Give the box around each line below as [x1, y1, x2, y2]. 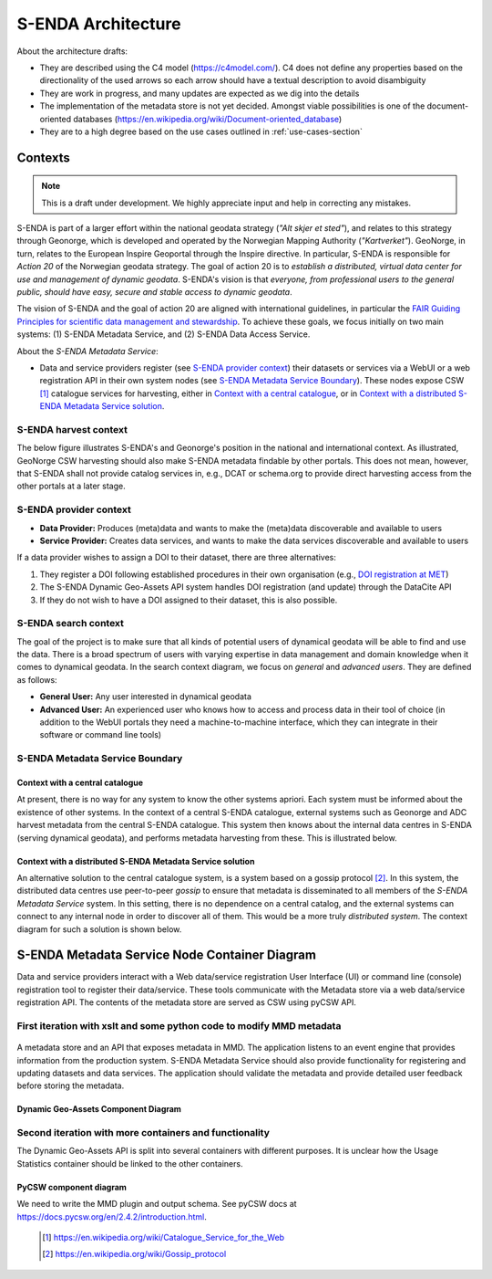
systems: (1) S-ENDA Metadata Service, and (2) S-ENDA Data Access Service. [16, 329, 311, 340]
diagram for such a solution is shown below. [16, 923, 182, 935]
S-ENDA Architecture [16, 14, 181, 34]
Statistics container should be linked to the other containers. [16, 1158, 243, 1169]
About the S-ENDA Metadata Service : [16, 345, 159, 356]
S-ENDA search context [16, 617, 125, 630]
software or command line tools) [39, 729, 162, 740]
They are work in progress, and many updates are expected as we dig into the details [39, 88, 360, 99]
